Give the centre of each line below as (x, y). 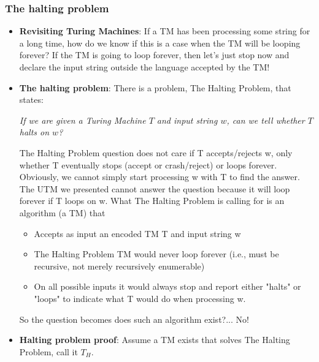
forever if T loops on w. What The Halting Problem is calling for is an (152, 201)
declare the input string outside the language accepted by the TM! (144, 67)
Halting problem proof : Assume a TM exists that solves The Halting (155, 340)
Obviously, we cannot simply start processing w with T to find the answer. (159, 177)
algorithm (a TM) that (62, 212)
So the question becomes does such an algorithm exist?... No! (134, 319)
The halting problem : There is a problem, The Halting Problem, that (155, 87)
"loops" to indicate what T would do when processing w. (140, 298)
